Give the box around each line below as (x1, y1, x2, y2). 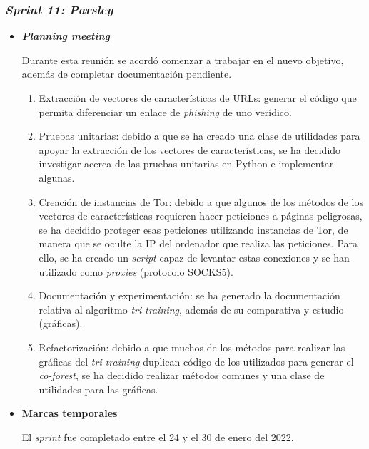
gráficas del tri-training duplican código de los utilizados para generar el (39, 353, 354, 368)
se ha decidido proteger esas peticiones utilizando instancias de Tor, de (39, 222, 348, 237)
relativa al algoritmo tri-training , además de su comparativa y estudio (39, 301, 344, 316)
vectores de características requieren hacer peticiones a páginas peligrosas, (39, 208, 363, 223)
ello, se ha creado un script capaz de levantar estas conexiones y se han (39, 249, 350, 264)
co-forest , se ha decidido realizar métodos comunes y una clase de (39, 368, 325, 383)
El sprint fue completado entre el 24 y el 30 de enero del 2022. (21, 429, 294, 444)
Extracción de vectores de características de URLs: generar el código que (39, 91, 357, 105)
